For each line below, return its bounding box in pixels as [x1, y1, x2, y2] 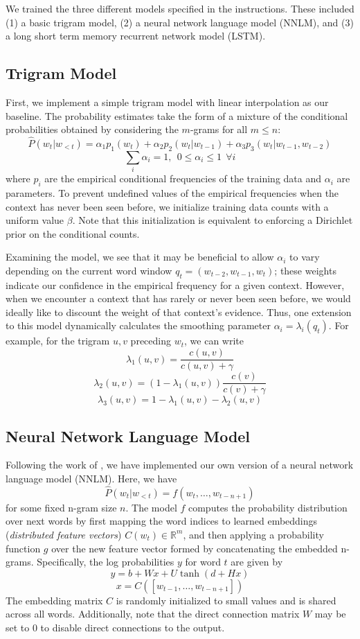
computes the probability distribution [188, 500, 348, 514]
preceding [130, 333, 171, 348]
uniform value [6, 213, 64, 227]
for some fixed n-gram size [6, 500, 117, 514]
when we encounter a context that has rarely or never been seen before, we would [6, 291, 351, 306]
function [6, 541, 41, 555]
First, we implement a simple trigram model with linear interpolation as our [6, 94, 329, 109]
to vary [289, 250, 320, 264]
